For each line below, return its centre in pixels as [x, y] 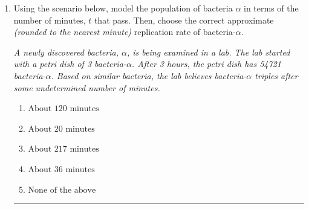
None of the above [62, 190]
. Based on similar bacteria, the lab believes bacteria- [149, 75]
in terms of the [271, 8]
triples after [276, 75]
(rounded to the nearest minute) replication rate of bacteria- [125, 32]
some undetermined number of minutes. [87, 87]
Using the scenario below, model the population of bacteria [123, 8]
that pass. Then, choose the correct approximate [184, 20]
